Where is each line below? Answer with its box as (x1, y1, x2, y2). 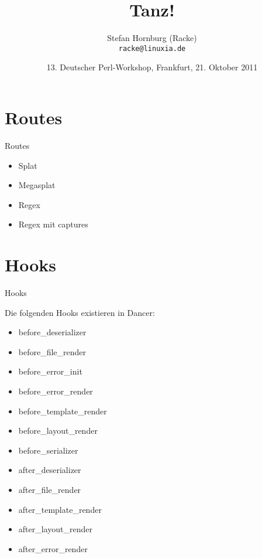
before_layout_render (18, 424, 98, 437)
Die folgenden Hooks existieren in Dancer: (5, 306, 155, 318)
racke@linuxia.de (118, 44, 186, 53)
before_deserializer (18, 326, 87, 338)
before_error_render (18, 385, 93, 397)
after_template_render (18, 503, 102, 515)
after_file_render (18, 483, 81, 495)
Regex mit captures (18, 218, 88, 230)
